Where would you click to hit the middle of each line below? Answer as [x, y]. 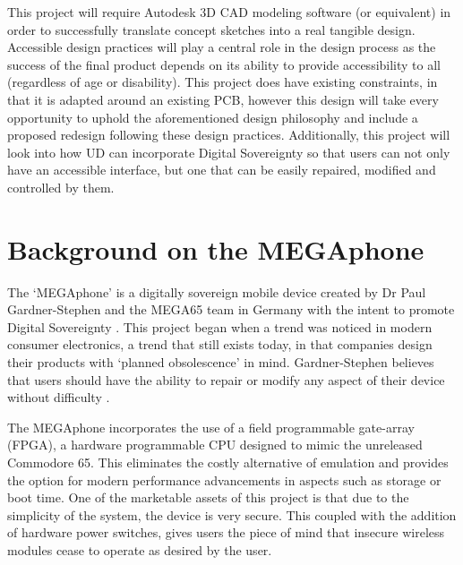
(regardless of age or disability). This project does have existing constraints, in [223, 82]
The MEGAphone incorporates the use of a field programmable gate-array [211, 427]
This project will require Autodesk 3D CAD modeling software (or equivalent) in [229, 12]
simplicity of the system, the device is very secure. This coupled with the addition [232, 514]
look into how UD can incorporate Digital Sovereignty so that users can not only [229, 152]
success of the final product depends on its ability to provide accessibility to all [224, 64]
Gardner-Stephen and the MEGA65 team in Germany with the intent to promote [231, 309]
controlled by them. [61, 187]
